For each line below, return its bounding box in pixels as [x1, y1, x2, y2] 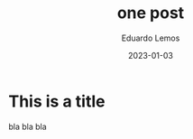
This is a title [8, 91, 106, 111]
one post [116, 3, 185, 23]
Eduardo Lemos [121, 32, 180, 43]
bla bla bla [8, 121, 47, 132]
